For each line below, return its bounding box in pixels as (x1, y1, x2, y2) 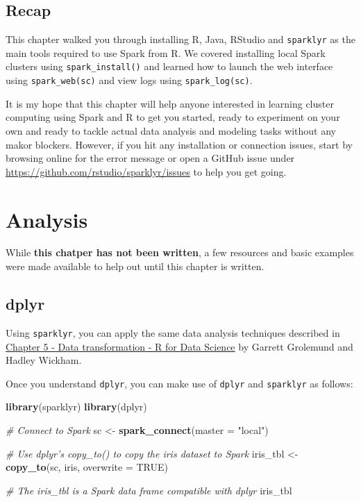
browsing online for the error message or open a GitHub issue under (6, 151, 295, 165)
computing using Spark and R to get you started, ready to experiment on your (6, 110, 340, 124)
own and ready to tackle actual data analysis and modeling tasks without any (6, 123, 336, 137)
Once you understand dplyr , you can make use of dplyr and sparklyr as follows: (6, 376, 353, 390)
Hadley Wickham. (6, 353, 82, 367)
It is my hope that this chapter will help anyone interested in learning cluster (6, 96, 334, 110)
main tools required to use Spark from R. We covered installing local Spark (6, 45, 326, 60)
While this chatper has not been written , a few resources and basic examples (6, 245, 354, 260)
